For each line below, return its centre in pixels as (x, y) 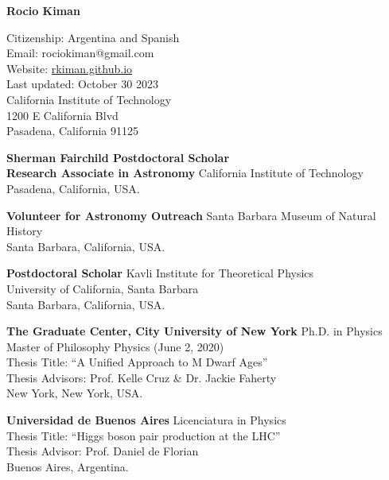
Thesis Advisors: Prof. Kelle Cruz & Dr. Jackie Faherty (142, 377)
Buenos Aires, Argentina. (68, 466)
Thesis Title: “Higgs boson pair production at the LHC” (144, 435)
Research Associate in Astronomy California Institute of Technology (185, 173)
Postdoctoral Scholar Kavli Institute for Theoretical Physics (160, 273)
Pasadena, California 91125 (72, 131)
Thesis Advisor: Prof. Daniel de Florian (103, 451)
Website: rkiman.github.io (70, 68)
